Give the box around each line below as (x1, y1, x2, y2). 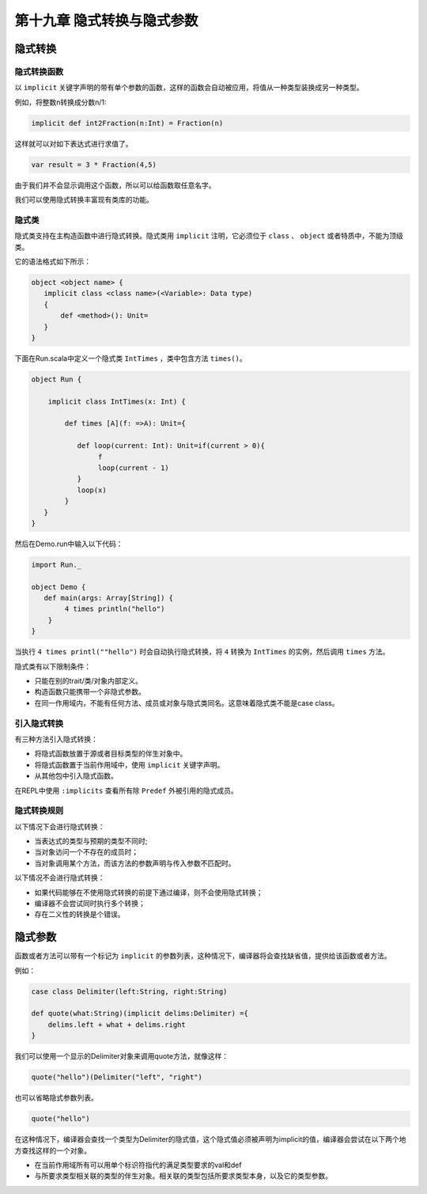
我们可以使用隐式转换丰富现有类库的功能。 (14, 195, 153, 205)
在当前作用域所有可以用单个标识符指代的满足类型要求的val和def (34, 1160, 242, 1169)
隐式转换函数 (14, 66, 64, 77)
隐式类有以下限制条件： (14, 661, 91, 671)
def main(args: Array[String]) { (43, 593, 174, 603)
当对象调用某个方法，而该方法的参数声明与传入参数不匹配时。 (34, 859, 236, 868)
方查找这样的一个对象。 (14, 1146, 91, 1155)
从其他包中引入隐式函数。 (34, 771, 118, 781)
